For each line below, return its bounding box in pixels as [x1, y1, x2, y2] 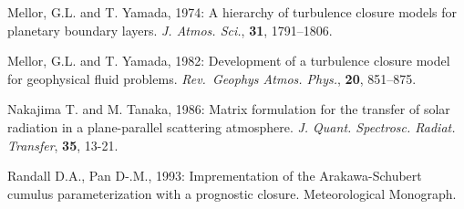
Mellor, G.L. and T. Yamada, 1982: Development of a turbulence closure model [7, 51, 450, 70]
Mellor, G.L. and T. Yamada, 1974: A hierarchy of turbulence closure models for [7, 3, 458, 21]
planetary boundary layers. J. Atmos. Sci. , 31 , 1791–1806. [7, 20, 333, 39]
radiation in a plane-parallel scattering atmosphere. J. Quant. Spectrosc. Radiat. [7, 117, 456, 136]
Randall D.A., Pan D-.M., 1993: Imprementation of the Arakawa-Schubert [7, 166, 422, 185]
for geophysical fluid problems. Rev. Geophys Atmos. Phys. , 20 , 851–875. [7, 68, 417, 88]
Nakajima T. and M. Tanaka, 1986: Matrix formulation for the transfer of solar [7, 99, 450, 119]
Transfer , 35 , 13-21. [7, 135, 119, 154]
